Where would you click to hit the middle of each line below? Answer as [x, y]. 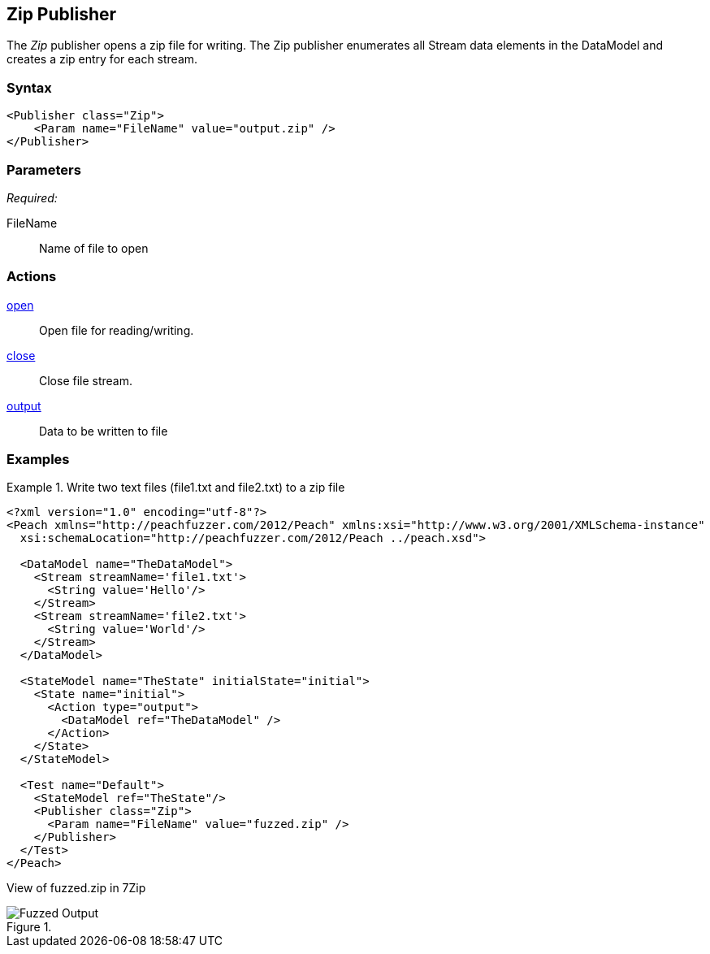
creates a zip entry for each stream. [102, 59]
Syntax [29, 87]
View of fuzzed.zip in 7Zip [76, 888]
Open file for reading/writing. [117, 330]
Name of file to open [94, 248]
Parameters [44, 169]
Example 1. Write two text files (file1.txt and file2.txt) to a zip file [176, 488]
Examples [38, 460]
